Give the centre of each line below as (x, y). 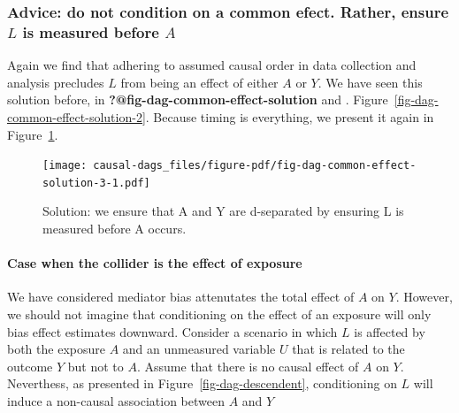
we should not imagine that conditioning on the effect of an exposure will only (219, 314)
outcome (30, 366)
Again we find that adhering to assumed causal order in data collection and (212, 65)
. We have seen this (370, 82)
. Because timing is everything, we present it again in (290, 116)
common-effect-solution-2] (76, 116)
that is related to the (348, 349)
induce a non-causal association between (116, 400)
